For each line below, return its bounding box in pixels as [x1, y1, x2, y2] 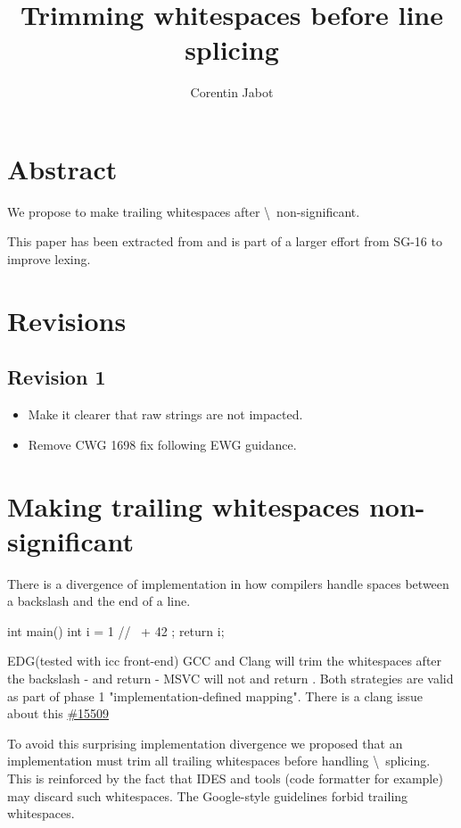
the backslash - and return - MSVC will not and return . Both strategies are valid [7, 669, 454, 688]
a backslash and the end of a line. [7, 592, 191, 610]
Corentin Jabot [190, 83, 274, 102]
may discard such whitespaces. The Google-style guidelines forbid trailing [7, 786, 408, 805]
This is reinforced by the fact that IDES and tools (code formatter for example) [7, 769, 443, 788]
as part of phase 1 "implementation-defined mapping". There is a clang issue [7, 686, 423, 705]
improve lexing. [7, 250, 91, 269]
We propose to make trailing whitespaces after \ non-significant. [7, 202, 360, 220]
